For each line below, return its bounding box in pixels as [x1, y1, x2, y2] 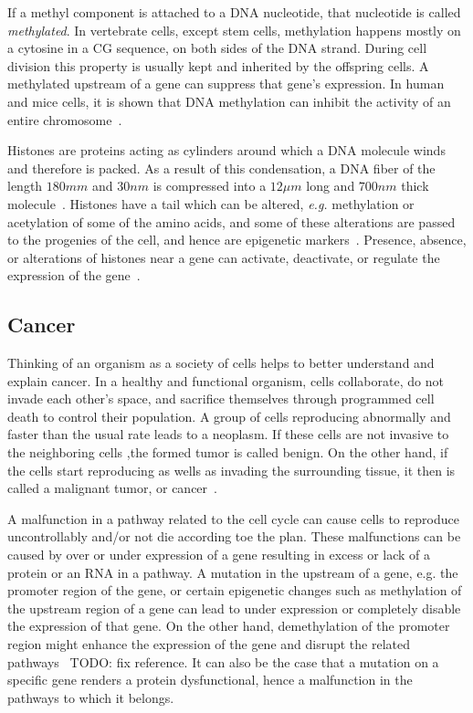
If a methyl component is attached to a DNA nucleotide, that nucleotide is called [7, 3, 461, 21]
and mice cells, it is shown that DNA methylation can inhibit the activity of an [7, 91, 451, 110]
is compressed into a [152, 176, 267, 195]
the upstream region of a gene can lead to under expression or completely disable [7, 598, 461, 617]
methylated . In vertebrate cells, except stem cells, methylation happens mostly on [7, 20, 461, 39]
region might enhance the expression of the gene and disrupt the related [7, 634, 410, 654]
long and [306, 176, 355, 195]
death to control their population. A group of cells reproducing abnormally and [7, 406, 451, 425]
